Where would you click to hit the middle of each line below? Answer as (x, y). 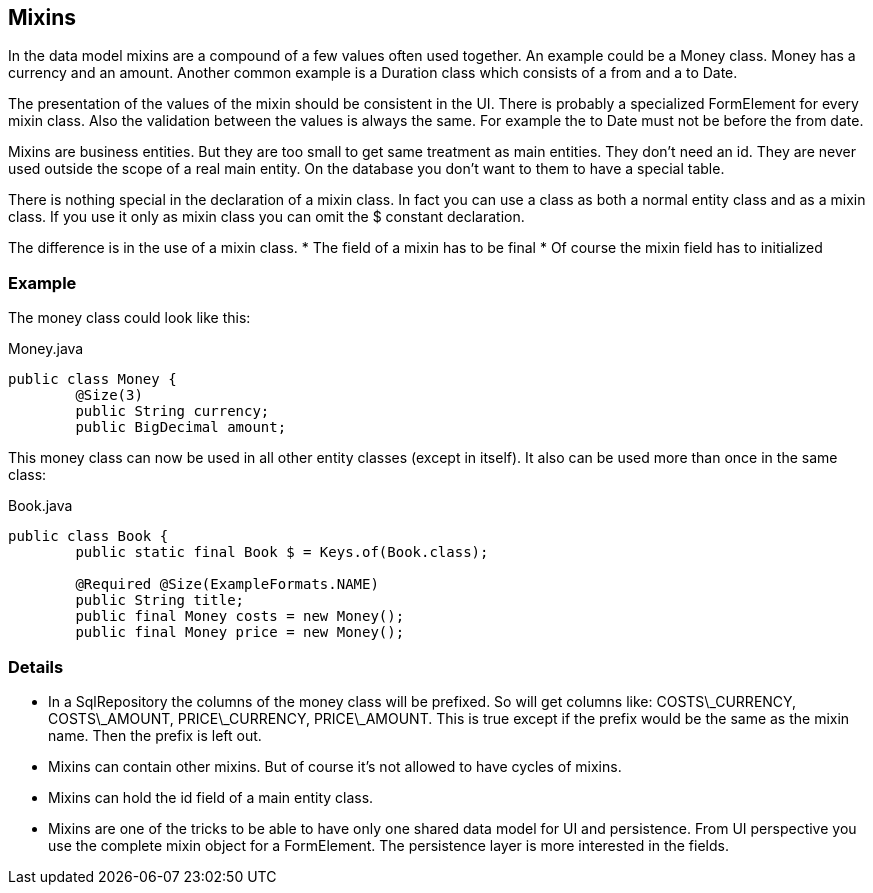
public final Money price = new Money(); (240, 632)
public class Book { (88, 536)
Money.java (46, 349)
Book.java (40, 506)
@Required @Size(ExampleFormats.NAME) (227, 584)
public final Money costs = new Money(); (240, 616)
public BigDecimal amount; (181, 427)
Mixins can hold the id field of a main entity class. (211, 797)
